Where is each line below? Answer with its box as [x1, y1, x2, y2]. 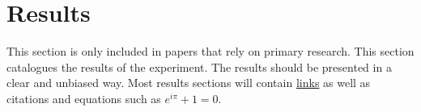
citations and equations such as [6, 89, 161, 106]
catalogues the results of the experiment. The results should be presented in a [6, 58, 392, 75]
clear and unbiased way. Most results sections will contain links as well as [6, 74, 371, 91]
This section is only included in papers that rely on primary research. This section [6, 43, 415, 60]
